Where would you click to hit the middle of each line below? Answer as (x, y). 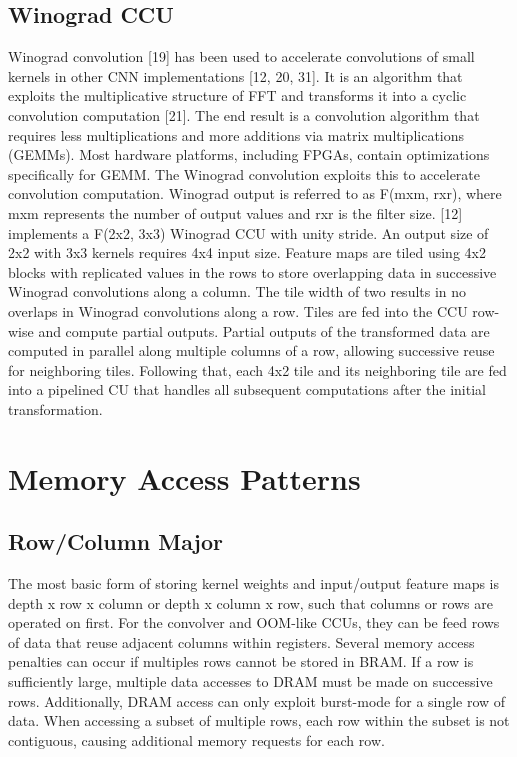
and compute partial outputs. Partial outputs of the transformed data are (264, 330)
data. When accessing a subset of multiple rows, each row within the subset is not (259, 720)
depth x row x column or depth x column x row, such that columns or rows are (251, 602)
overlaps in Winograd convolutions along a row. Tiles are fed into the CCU (238, 310)
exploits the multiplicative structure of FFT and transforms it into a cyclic (237, 95)
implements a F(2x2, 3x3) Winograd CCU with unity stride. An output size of (248, 232)
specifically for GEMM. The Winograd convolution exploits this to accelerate (244, 173)
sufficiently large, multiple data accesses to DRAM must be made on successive (250, 681)
